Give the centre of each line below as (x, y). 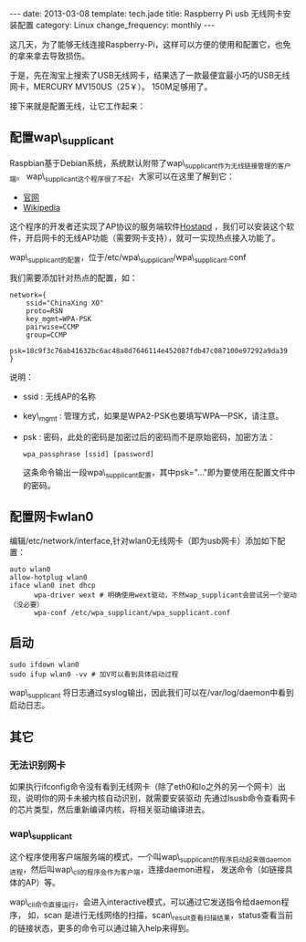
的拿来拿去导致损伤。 (49, 56)
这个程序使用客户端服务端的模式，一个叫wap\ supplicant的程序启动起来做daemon (151, 858)
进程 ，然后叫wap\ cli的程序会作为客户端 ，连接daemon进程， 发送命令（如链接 (148, 871)
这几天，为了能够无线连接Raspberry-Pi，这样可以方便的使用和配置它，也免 (150, 44)
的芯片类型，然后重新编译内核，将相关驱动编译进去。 (110, 810)
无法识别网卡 (38, 765)
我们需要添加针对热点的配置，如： (74, 278)
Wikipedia (42, 207)
